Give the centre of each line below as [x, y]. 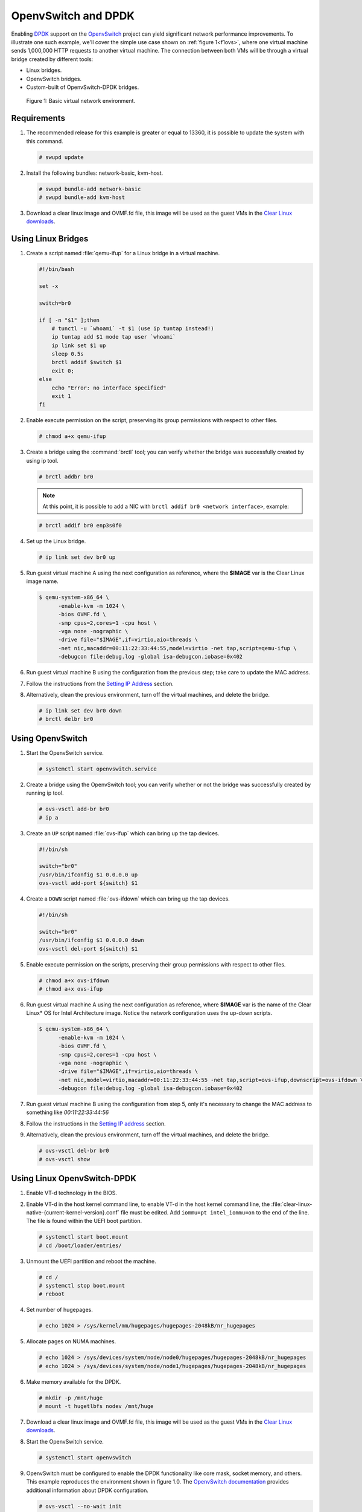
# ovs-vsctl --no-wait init [80, 1506]
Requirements [38, 118]
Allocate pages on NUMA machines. [71, 1341]
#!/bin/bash [57, 269]
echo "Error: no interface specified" [109, 388]
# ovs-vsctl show [65, 1159]
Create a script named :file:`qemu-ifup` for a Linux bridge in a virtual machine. [123, 253]
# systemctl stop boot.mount [82, 1286]
